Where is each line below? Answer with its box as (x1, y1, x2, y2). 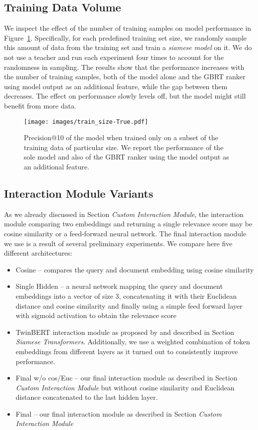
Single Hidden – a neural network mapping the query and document (15, 281, 223, 291)
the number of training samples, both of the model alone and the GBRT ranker (4, 71, 246, 82)
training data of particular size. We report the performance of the (24, 142, 224, 152)
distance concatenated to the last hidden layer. (15, 392, 158, 402)
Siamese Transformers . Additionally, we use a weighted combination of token (15, 336, 250, 347)
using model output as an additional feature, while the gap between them (4, 81, 228, 91)
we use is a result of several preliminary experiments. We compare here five (4, 238, 233, 248)
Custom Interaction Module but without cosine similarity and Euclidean (15, 382, 235, 392)
